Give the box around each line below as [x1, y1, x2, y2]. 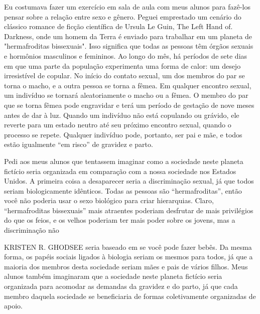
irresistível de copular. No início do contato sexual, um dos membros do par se [4, 70, 245, 81]
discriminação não [4, 225, 59, 235]
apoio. [4, 300, 23, 311]
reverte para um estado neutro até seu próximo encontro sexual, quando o [4, 119, 231, 130]
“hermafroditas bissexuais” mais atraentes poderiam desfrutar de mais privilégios [4, 205, 253, 215]
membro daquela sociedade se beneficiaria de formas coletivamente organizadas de [4, 290, 256, 301]
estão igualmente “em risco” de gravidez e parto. [4, 139, 153, 149]
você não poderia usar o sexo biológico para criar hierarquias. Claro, [4, 195, 214, 206]
